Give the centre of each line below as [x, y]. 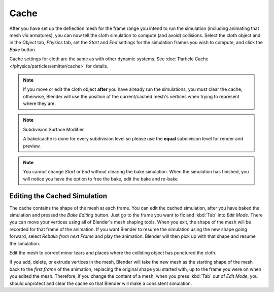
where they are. [39, 103]
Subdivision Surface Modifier [54, 129]
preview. [32, 146]
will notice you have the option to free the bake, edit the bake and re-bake [100, 179]
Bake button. [23, 49]
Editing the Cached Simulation [58, 196]
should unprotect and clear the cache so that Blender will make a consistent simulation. [101, 283]
